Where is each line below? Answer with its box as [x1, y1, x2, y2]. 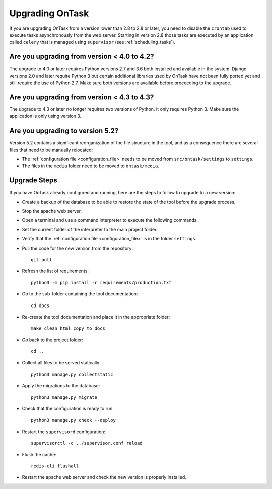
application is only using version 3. [9, 113, 82, 119]
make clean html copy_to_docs [31, 326, 106, 331]
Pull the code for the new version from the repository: [22, 245, 133, 251]
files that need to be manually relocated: [9, 147, 93, 153]
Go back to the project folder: [22, 337, 83, 343]
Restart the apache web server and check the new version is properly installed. [22, 474, 186, 480]
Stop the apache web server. [22, 208, 82, 214]
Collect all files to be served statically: [22, 359, 101, 365]
